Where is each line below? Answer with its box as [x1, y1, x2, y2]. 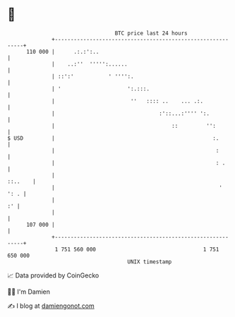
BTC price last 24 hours [114, 30, 188, 37]
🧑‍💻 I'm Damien [7, 287, 51, 296]
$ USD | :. [7, 134, 219, 142]
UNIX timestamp [127, 258, 172, 265]
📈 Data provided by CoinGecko [7, 271, 100, 280]
